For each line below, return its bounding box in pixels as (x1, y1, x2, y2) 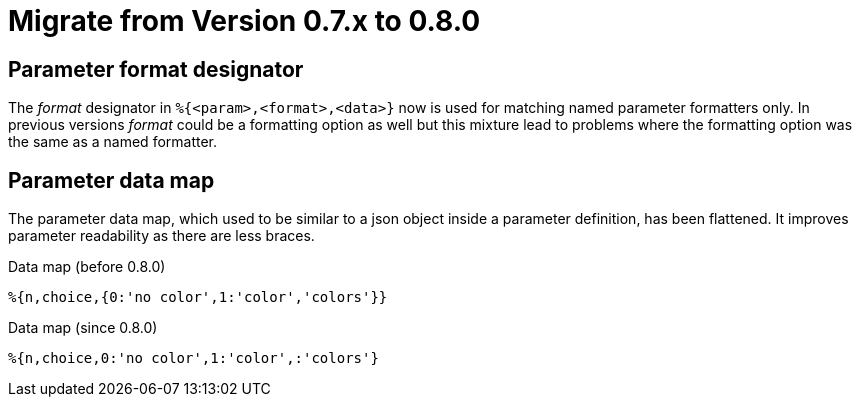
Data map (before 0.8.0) (8, 258, 166, 276)
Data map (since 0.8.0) (8, 319, 158, 337)
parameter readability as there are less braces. (8, 227, 315, 245)
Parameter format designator (8, 56, 304, 82)
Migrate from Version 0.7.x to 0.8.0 (8, 4, 481, 38)
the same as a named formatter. (8, 133, 218, 151)
